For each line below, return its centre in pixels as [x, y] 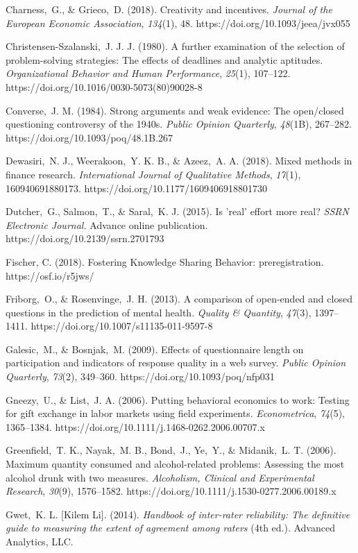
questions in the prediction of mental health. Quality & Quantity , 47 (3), [159, 312]
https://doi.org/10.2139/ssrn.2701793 [85, 238]
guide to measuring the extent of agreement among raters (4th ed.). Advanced [170, 528]
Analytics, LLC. [40, 541]
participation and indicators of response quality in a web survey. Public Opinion [176, 363]
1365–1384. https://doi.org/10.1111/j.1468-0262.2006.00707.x [135, 426]
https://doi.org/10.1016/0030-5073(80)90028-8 [104, 86]
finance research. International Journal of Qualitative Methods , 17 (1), [153, 174]
